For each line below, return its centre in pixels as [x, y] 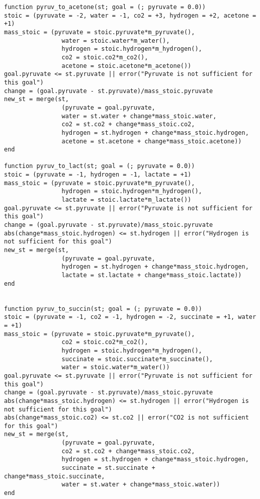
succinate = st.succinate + [108, 468]
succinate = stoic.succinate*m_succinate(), [137, 359]
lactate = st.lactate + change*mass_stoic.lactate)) [152, 275]
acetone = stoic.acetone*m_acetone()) [126, 66]
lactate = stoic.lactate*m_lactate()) [126, 200]
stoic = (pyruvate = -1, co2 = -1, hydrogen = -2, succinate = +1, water [130, 317]
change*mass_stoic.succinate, [55, 476]
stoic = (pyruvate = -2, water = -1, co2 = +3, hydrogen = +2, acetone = [130, 15]
